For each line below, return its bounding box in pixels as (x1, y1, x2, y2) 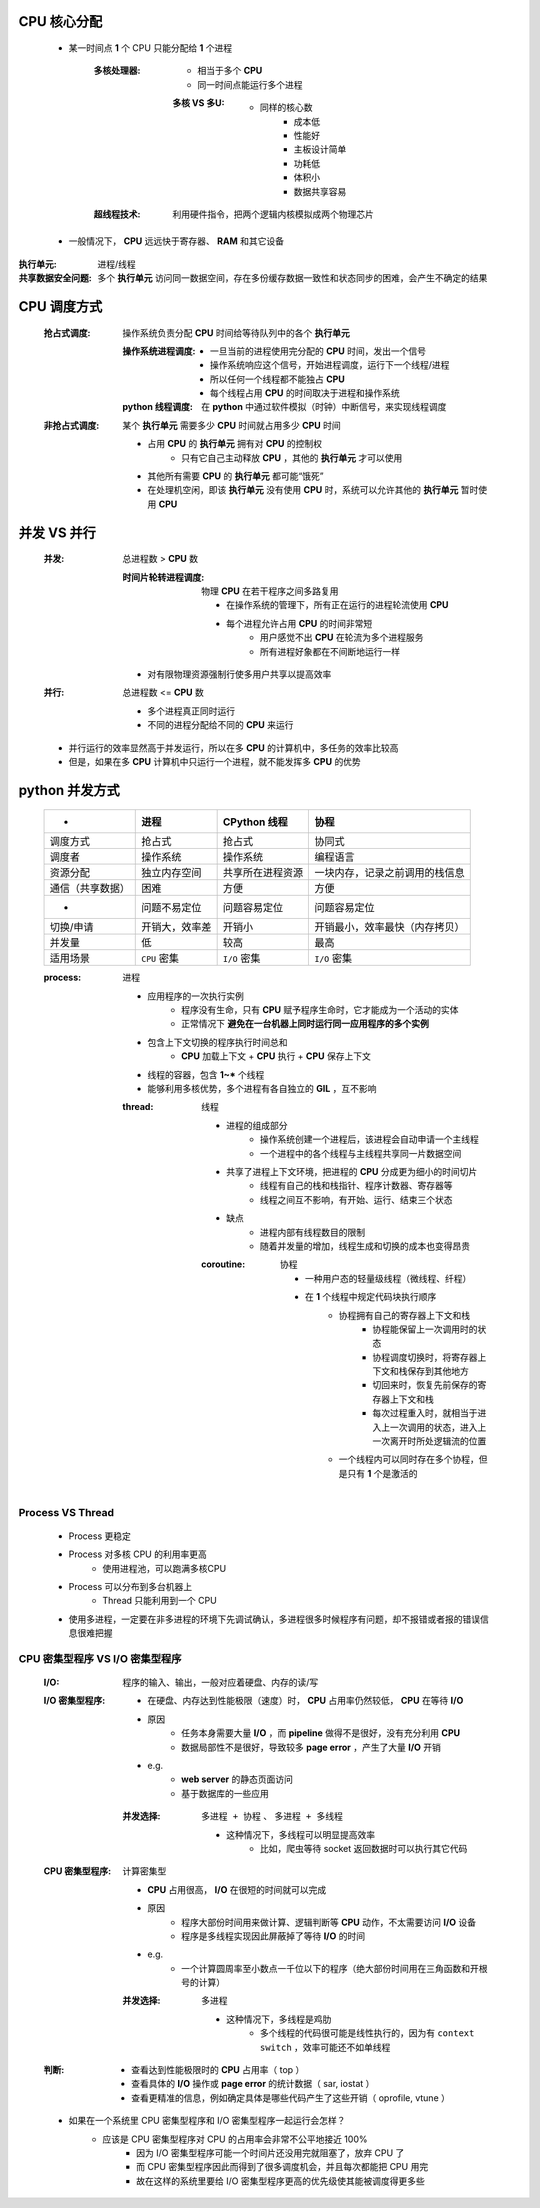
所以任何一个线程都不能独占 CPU (210, 373, 345, 385)
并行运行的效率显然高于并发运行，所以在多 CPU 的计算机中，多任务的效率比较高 (68, 741, 399, 754)
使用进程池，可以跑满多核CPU (102, 1562, 227, 1574)
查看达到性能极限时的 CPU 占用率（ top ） (131, 2064, 305, 2076)
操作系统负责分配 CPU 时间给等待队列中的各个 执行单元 (122, 326, 350, 339)
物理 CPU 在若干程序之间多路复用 (201, 585, 339, 597)
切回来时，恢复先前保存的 (372, 1379, 478, 1391)
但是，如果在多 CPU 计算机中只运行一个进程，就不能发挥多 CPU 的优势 (68, 755, 362, 767)
